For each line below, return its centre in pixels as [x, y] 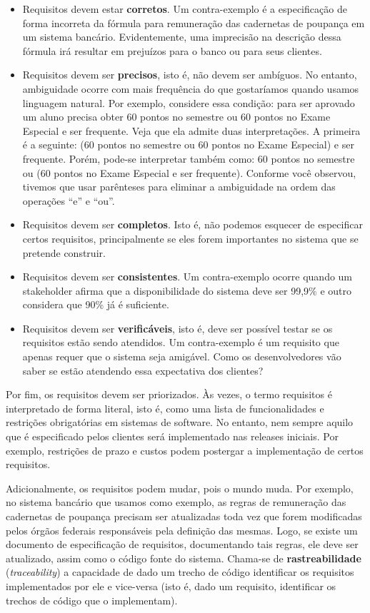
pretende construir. [64, 252]
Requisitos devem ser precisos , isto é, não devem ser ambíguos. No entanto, [190, 75]
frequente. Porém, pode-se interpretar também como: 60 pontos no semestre [189, 158]
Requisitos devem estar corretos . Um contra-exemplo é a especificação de [185, 9]
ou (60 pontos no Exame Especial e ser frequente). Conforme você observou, [189, 172]
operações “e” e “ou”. [69, 200]
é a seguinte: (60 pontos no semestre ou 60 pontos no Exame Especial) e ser [188, 145]
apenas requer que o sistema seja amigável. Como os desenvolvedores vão [182, 356]
